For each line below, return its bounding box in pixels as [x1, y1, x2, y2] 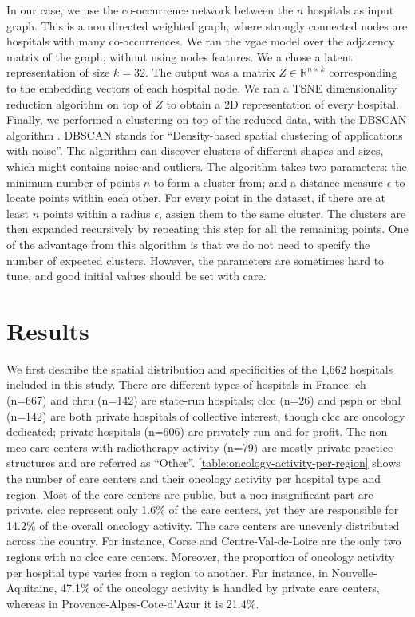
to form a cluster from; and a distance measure [153, 173, 384, 190]
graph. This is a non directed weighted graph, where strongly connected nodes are [6, 17, 408, 34]
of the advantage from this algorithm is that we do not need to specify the [6, 235, 370, 252]
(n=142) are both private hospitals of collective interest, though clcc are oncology [6, 407, 405, 424]
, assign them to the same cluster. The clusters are [158, 204, 406, 221]
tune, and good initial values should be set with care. [6, 267, 267, 284]
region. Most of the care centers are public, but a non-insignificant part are [6, 485, 373, 502]
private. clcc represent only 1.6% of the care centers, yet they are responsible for [6, 501, 399, 518]
